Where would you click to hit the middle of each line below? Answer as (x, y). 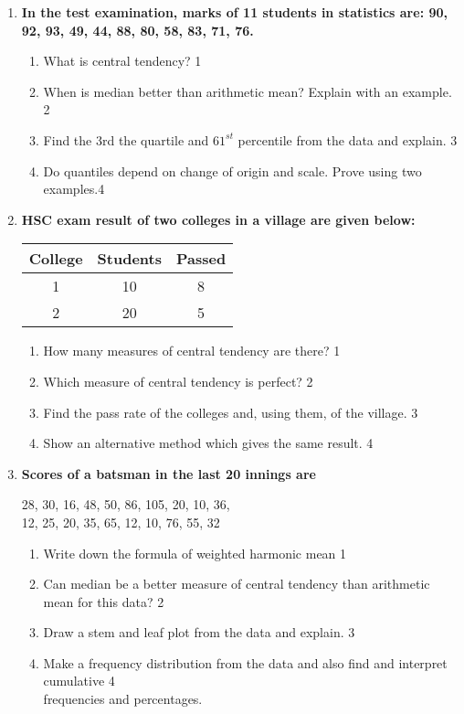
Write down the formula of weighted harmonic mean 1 (195, 553)
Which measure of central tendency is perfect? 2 (178, 381)
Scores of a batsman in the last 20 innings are (169, 473)
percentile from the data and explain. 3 (348, 139)
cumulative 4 (79, 681)
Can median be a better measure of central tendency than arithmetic (237, 584)
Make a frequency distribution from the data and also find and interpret (245, 662)
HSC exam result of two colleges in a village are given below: (218, 219)
